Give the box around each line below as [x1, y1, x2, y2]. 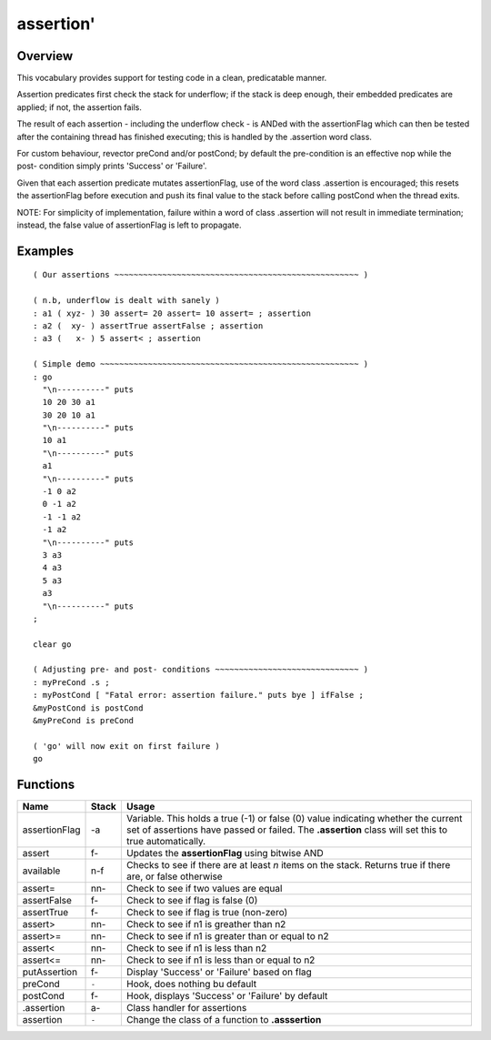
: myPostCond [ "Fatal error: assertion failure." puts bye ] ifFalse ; [33, 690, 364, 701]
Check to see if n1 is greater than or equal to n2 [125, 930, 329, 943]
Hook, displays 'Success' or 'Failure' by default [125, 990, 328, 1003]
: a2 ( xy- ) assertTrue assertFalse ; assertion [33, 320, 264, 331]
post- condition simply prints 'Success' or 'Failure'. [16, 160, 207, 172]
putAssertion [22, 965, 77, 978]
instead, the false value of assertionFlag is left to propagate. [16, 219, 242, 230]
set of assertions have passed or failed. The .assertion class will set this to [125, 823, 448, 836]
